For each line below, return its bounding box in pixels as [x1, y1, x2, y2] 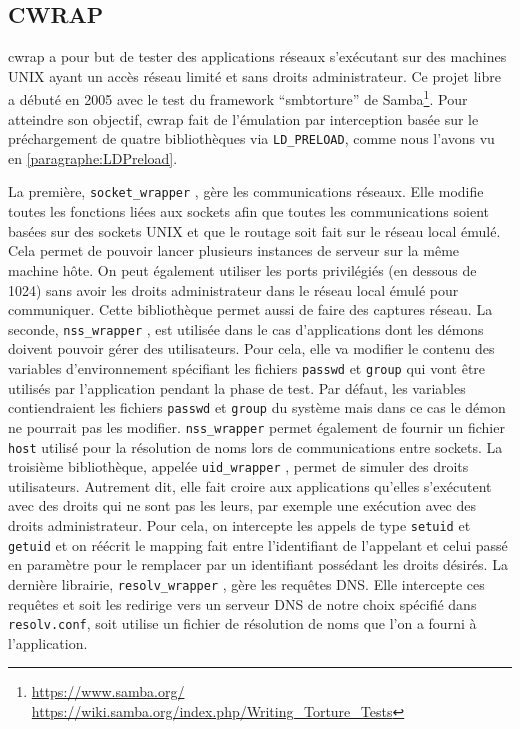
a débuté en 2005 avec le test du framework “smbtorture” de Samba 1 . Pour [8, 86, 468, 110]
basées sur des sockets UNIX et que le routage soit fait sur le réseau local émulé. [8, 220, 501, 241]
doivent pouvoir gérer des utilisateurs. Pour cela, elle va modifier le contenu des [8, 338, 495, 359]
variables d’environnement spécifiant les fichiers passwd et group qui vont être [8, 357, 486, 378]
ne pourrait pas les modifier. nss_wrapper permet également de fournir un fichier [8, 416, 505, 437]
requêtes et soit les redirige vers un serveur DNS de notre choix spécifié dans [8, 593, 477, 614]
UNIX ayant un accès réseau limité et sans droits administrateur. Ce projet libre [8, 65, 501, 86]
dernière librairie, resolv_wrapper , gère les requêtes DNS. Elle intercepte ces [8, 573, 485, 594]
